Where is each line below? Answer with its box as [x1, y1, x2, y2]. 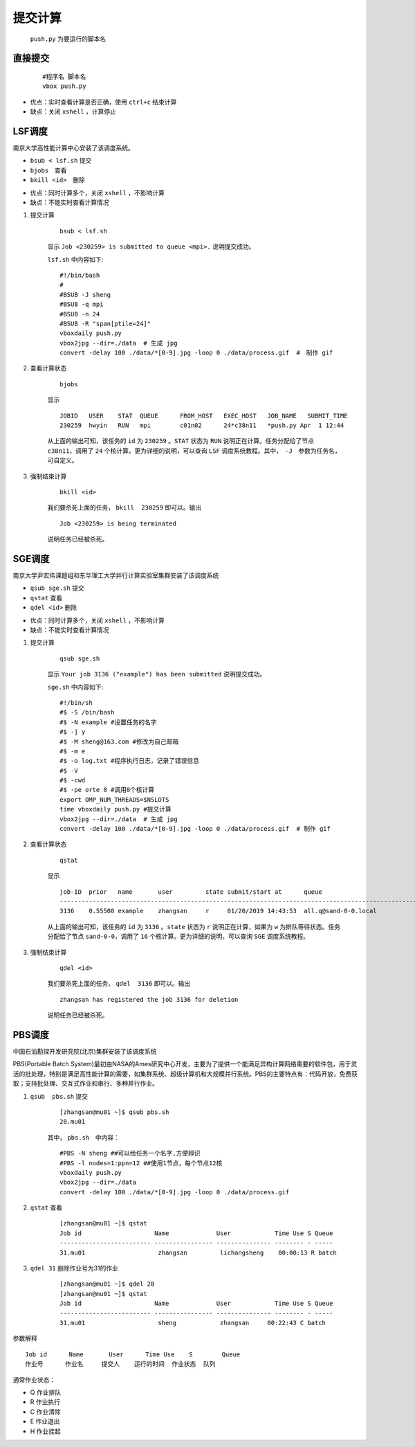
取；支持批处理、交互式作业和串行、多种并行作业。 [12, 1079, 158, 1088]
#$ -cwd [59, 776, 86, 784]
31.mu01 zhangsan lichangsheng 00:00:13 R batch [59, 1248, 337, 1257]
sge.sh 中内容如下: [47, 683, 104, 691]
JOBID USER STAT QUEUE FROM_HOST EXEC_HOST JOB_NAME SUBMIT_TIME [59, 412, 348, 420]
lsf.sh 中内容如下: [47, 255, 104, 263]
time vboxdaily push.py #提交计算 [59, 805, 172, 814]
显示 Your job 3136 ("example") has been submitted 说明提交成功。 [47, 670, 266, 678]
